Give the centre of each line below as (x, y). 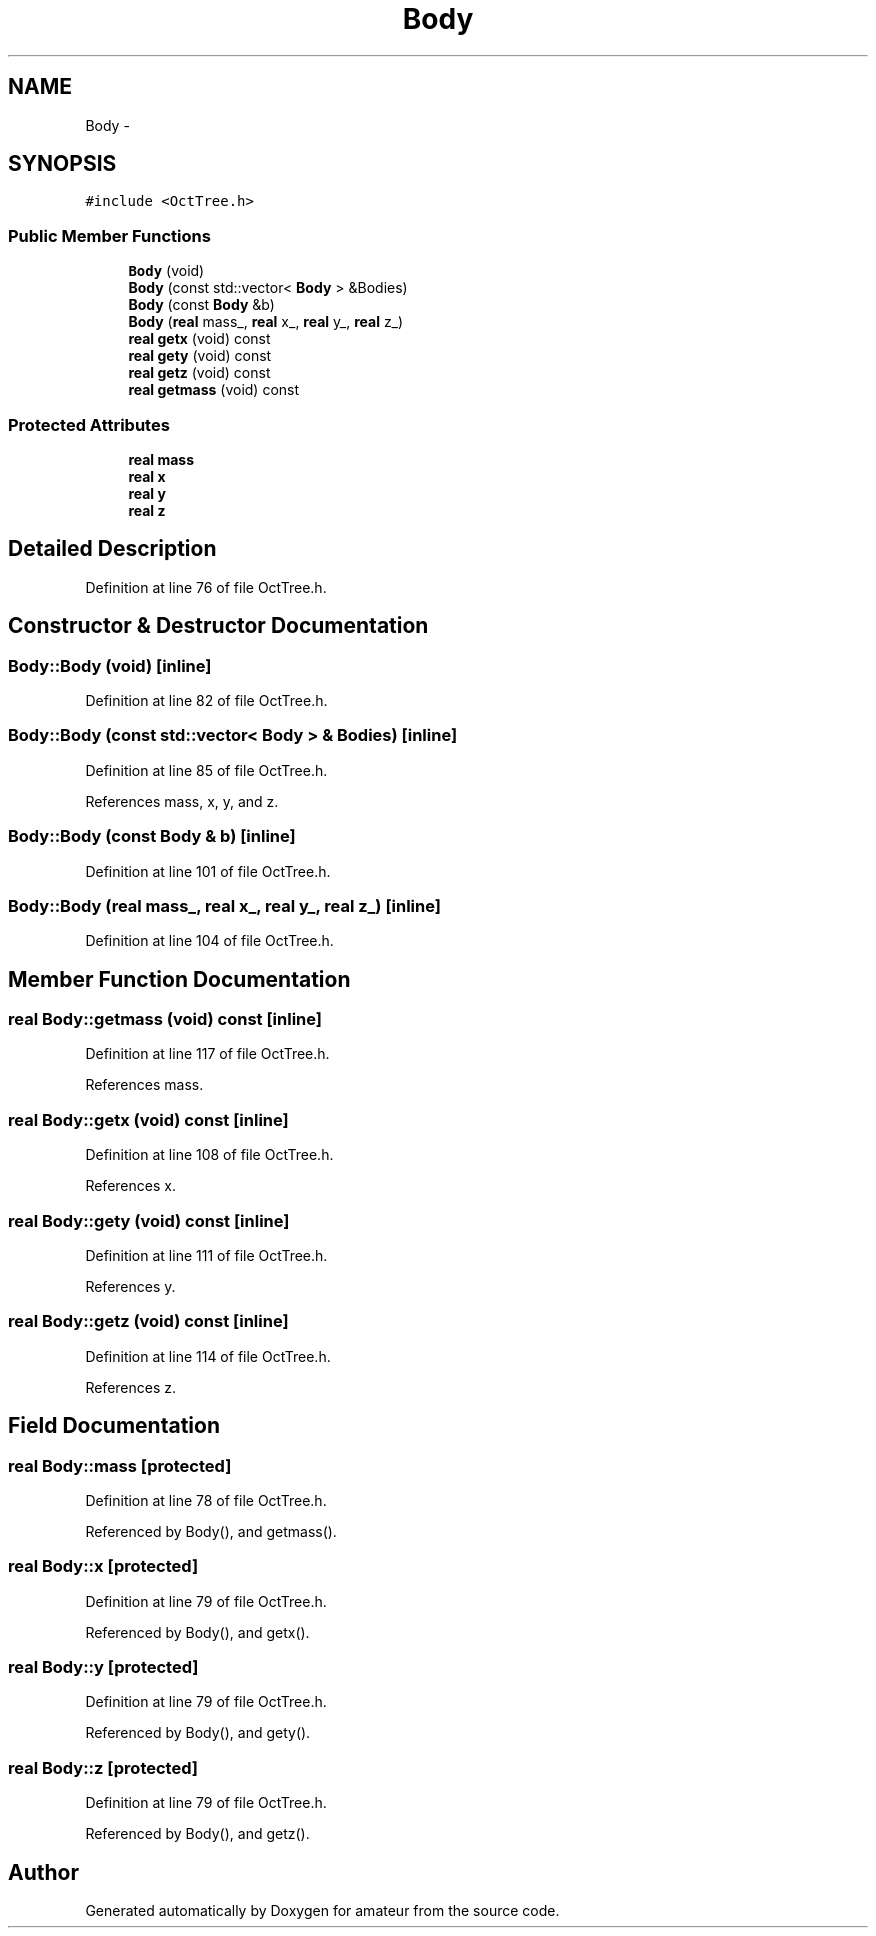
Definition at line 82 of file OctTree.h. (206, 700)
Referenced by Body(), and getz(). (197, 1834)
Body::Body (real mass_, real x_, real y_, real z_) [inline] (224, 905)
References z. (131, 1387)
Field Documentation (114, 1426)
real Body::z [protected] (103, 1767)
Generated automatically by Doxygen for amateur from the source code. (322, 1911)
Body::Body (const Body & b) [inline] (152, 836)
